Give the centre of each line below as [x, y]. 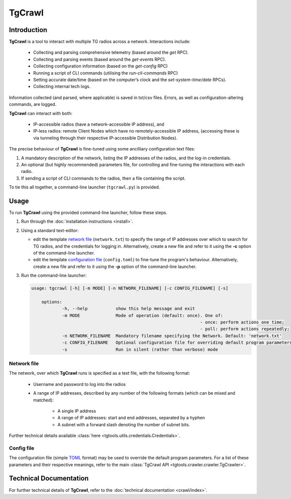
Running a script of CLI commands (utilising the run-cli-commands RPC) [105, 73]
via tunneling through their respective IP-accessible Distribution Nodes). [105, 138]
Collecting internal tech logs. [62, 86]
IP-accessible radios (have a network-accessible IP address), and [99, 124]
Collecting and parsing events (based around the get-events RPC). [100, 59]
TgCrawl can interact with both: [41, 113]
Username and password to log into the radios [80, 384]
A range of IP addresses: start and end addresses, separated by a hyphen [131, 418]
